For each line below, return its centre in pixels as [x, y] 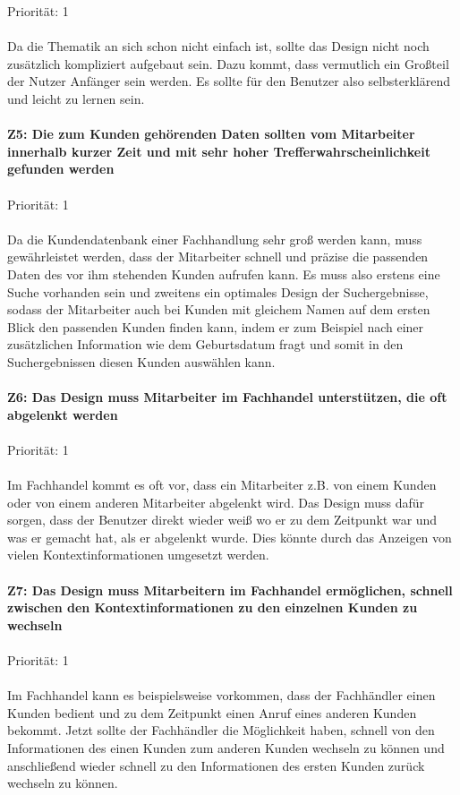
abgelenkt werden [63, 414]
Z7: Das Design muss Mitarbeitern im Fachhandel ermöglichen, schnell [230, 590]
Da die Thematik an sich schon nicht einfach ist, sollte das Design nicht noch [218, 46]
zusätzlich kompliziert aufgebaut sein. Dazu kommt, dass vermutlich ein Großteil [228, 63]
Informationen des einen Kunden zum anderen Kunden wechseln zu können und [226, 747]
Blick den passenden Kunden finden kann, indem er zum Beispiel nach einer [216, 326]
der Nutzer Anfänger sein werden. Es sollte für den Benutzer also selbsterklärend [229, 81]
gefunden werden [61, 169]
